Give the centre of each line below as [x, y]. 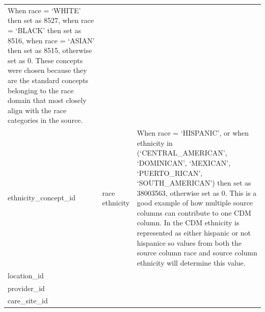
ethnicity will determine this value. [191, 262]
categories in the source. [45, 120]
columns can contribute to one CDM [194, 212]
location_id [26, 275]
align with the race [37, 110]
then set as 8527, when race [51, 20]
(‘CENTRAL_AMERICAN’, [182, 153]
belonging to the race [41, 90]
